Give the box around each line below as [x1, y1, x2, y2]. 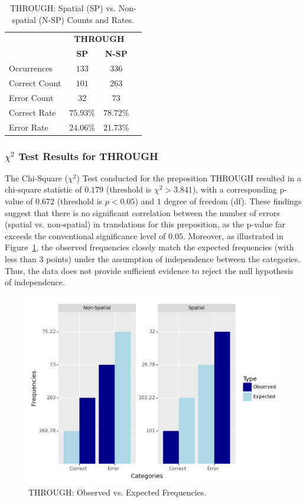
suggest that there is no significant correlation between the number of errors [5, 206, 280, 219]
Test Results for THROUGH [18, 148, 158, 163]
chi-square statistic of [5, 183, 82, 195]
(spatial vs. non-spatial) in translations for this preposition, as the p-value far [5, 218, 285, 230]
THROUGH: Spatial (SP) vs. [9, 2, 116, 14]
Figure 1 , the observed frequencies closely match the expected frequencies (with [5, 241, 294, 253]
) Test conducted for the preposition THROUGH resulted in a [76, 171, 302, 184]
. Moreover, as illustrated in [183, 229, 284, 242]
